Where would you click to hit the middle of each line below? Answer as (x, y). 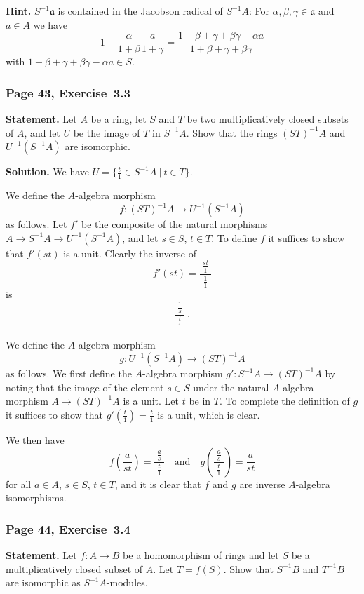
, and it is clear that (158, 484)
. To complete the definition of (285, 401)
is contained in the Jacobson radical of (140, 11)
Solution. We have (47, 171)
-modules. (127, 582)
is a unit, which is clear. (209, 414)
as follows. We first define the (69, 373)
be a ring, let (119, 119)
